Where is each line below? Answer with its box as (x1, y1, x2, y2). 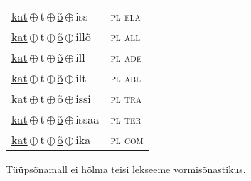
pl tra (110, 90, 142, 106)
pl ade (110, 49, 142, 65)
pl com (110, 131, 144, 148)
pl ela (110, 8, 141, 24)
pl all (110, 28, 141, 45)
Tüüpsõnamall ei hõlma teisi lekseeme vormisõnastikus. (6, 162, 246, 176)
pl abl (110, 70, 141, 86)
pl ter (110, 111, 141, 127)
